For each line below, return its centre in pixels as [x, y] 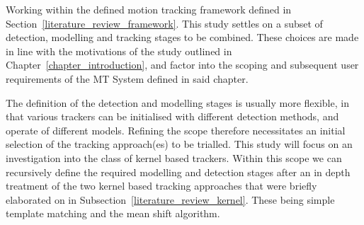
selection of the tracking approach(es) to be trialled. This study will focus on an [179, 144]
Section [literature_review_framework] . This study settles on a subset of [164, 23]
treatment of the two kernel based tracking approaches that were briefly [161, 186]
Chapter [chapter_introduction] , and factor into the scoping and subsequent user [182, 65]
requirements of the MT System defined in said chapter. [127, 78]
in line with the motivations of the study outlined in [119, 51]
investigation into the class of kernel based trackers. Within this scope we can [174, 157]
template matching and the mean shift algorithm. [113, 213]
